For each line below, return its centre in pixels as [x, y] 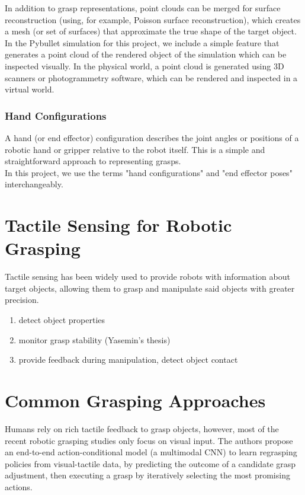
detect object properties [62, 320]
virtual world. [30, 89]
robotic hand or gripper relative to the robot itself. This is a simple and [135, 149]
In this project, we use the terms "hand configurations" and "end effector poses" [149, 172]
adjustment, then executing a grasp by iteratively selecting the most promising [147, 475]
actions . [19, 486]
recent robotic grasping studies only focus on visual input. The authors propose [149, 440]
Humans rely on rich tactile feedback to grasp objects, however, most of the [142, 428]
